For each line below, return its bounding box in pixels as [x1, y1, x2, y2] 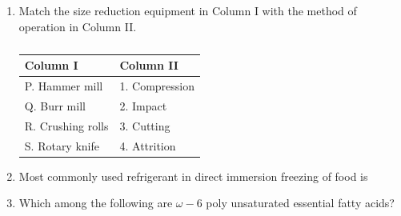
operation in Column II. [18, 18, 137, 34]
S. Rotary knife [24, 137, 99, 154]
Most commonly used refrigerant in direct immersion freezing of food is [18, 167, 368, 184]
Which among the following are [18, 194, 173, 211]
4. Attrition [119, 137, 176, 154]
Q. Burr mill [24, 97, 86, 114]
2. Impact [119, 97, 167, 114]
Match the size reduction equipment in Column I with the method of [18, 2, 357, 18]
